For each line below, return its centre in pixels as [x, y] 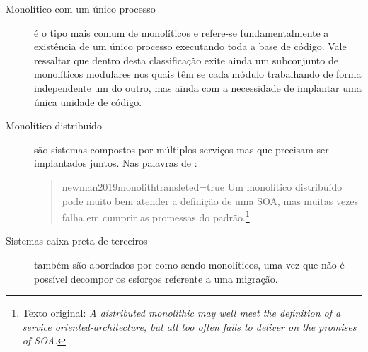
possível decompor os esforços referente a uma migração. [156, 278]
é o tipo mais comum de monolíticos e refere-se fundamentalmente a [182, 32]
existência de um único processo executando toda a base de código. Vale [190, 46]
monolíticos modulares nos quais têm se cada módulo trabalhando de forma [198, 74]
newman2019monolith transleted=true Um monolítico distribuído [202, 186]
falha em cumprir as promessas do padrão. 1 [156, 216]
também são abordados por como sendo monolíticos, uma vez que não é [189, 264]
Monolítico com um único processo [81, 8]
